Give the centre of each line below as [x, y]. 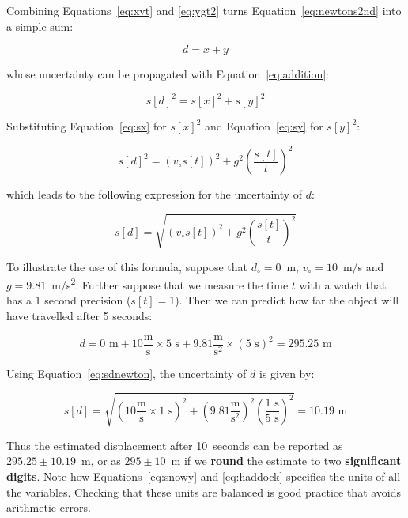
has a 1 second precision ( [69, 300]
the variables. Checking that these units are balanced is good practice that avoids [204, 492]
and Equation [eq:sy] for [264, 126]
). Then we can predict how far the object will [287, 300]
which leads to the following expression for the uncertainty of [155, 194]
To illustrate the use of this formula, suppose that [127, 266]
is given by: [287, 373]
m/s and [363, 266]
